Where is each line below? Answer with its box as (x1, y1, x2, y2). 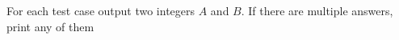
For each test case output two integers (6, 2, 195, 18)
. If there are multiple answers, (241, 2, 393, 18)
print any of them (6, 18, 94, 34)
